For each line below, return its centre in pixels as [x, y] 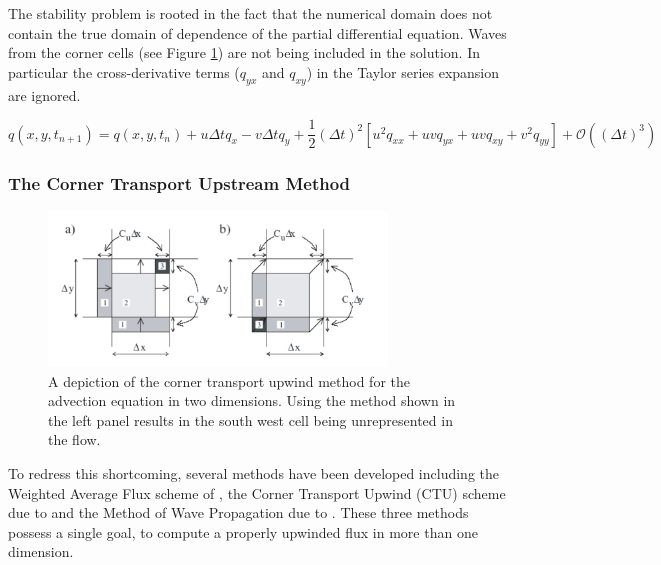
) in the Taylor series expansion [403, 71]
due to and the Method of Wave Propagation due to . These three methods [238, 512]
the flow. [74, 439]
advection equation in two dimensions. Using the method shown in [252, 400]
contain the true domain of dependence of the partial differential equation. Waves [257, 32]
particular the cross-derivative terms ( [124, 71]
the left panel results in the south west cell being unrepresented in [250, 419]
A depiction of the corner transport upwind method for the [229, 380]
